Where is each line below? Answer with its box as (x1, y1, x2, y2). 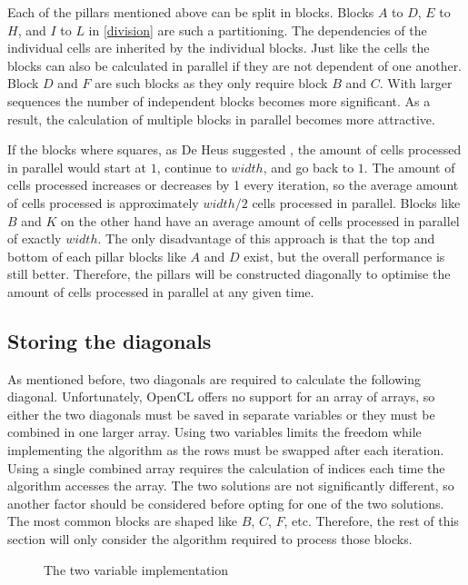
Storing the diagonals (7, 326, 212, 354)
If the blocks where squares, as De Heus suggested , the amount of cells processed (7, 140, 462, 159)
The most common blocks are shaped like (7, 511, 238, 530)
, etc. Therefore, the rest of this (284, 511, 459, 530)
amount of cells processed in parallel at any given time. (7, 282, 314, 301)
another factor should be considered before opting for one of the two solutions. (7, 493, 444, 512)
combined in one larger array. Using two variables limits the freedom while (7, 422, 422, 441)
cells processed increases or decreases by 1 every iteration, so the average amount (7, 175, 459, 194)
